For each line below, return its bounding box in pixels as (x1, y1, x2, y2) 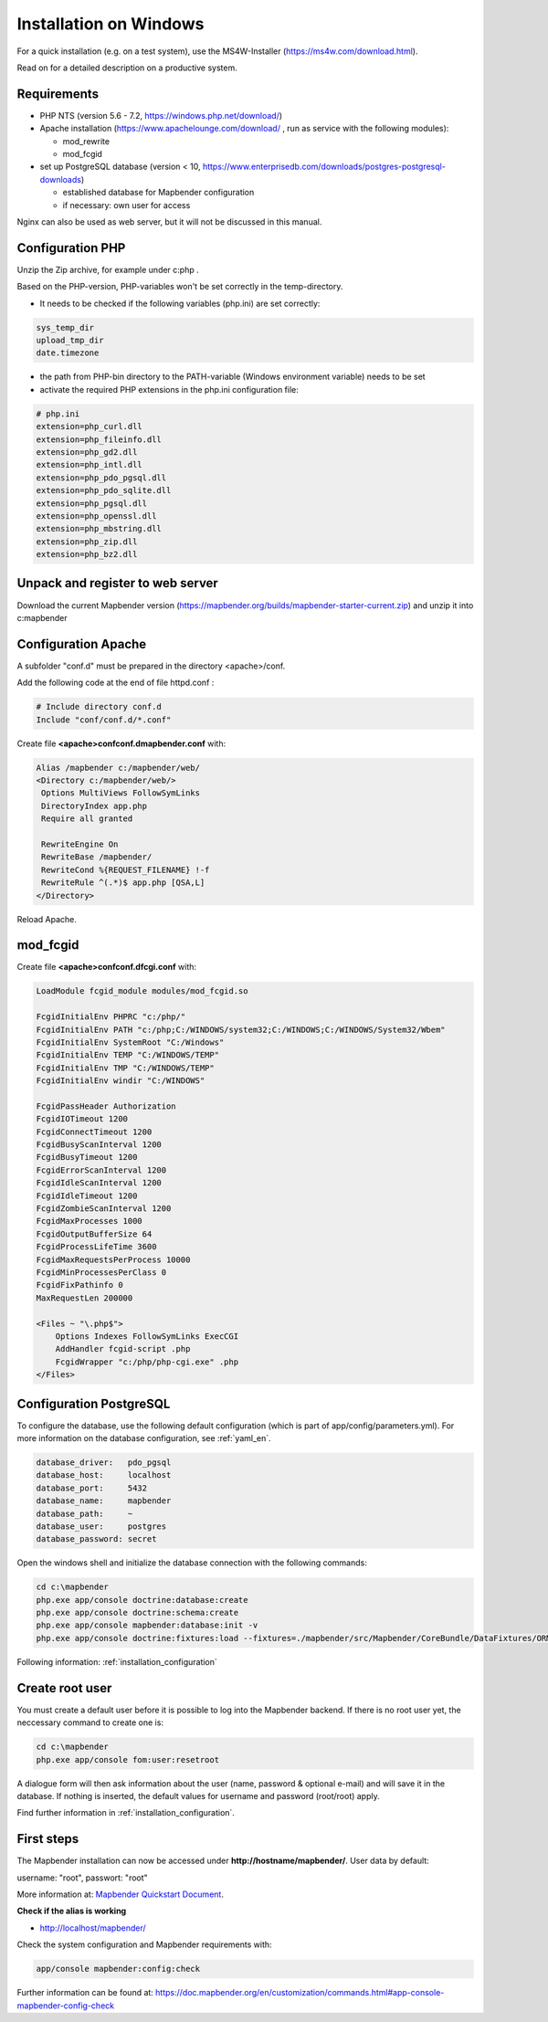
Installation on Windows (16, 14, 205, 34)
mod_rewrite (62, 135, 110, 146)
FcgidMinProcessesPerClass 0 (36, 1267, 167, 1278)
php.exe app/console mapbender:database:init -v (36, 1620, 258, 1630)
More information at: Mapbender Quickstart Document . (16, 1889, 224, 1900)
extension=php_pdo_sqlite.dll (36, 485, 172, 496)
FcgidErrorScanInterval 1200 (36, 1164, 167, 1175)
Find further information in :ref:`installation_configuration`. (16, 1807, 235, 1818)
